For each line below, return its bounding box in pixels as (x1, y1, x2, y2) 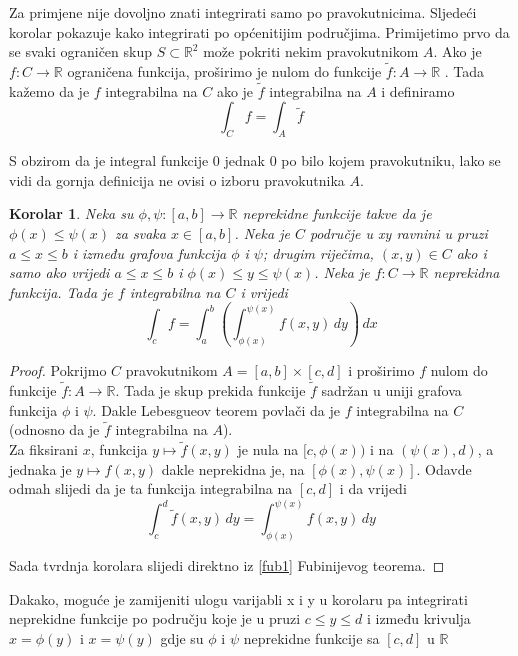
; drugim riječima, (262, 242, 374, 263)
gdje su (160, 628, 204, 649)
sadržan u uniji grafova (321, 379, 462, 400)
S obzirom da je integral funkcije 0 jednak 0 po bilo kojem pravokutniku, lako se (9, 150, 501, 171)
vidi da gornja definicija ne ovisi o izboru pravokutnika (9, 169, 345, 190)
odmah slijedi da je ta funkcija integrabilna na (9, 478, 293, 499)
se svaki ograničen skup (9, 41, 152, 62)
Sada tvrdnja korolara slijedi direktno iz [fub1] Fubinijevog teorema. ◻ (9, 555, 445, 576)
